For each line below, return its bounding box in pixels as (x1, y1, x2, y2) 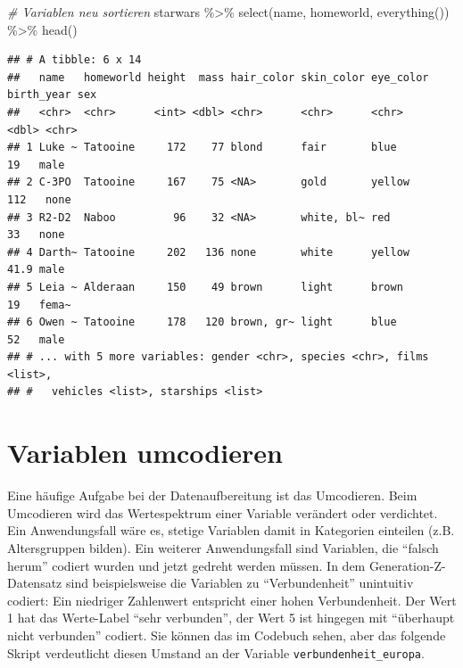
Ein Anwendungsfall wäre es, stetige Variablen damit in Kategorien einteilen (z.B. (7, 521, 455, 540)
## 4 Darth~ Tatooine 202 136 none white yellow (7, 245, 410, 259)
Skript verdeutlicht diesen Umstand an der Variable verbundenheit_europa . (7, 643, 425, 662)
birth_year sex (7, 88, 97, 102)
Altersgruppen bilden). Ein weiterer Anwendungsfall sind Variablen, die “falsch (7, 538, 439, 557)
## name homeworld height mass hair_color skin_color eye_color (7, 70, 429, 84)
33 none (7, 228, 65, 242)
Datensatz (7, 573, 62, 592)
